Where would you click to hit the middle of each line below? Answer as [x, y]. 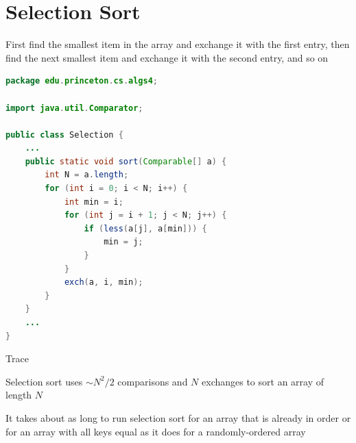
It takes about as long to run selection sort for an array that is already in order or [178, 417]
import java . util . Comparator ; [74, 108]
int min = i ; [94, 202]
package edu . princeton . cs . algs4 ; [82, 81]
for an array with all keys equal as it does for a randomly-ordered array [156, 431]
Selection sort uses [44, 381]
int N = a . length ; [87, 175]
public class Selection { [64, 135]
